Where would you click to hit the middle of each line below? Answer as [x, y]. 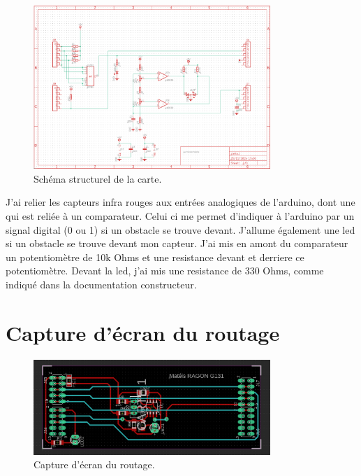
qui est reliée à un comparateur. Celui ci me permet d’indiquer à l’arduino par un [180, 215]
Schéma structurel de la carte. [98, 178]
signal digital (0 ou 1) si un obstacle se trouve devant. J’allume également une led [180, 229]
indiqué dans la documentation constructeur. [101, 284]
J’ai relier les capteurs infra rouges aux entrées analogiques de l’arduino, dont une [180, 202]
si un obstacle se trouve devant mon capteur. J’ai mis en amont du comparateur [177, 243]
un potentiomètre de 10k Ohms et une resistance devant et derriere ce [155, 257]
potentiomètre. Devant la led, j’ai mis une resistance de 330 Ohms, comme [165, 271]
